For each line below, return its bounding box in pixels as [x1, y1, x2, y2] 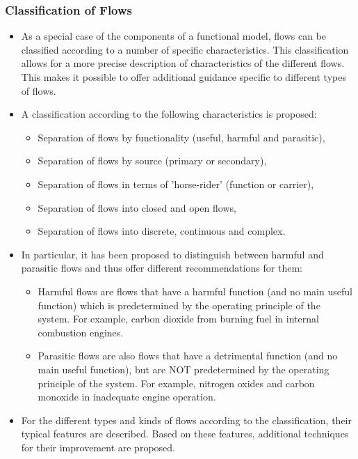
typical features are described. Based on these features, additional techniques [21, 426, 349, 441]
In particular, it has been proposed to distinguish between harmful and [21, 247, 324, 261]
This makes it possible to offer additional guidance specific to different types [21, 70, 346, 84]
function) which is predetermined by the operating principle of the [38, 297, 320, 312]
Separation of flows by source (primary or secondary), [38, 153, 267, 168]
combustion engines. [38, 325, 124, 339]
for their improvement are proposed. [21, 439, 175, 454]
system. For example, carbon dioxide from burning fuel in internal [38, 311, 319, 326]
